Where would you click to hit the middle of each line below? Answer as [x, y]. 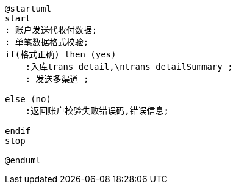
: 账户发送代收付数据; [51, 30]
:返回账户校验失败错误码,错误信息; [97, 111]
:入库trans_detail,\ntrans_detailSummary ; [129, 67]
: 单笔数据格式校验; [47, 42]
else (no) [28, 99]
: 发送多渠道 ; [57, 79]
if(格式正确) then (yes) [61, 54]
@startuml [28, 9]
